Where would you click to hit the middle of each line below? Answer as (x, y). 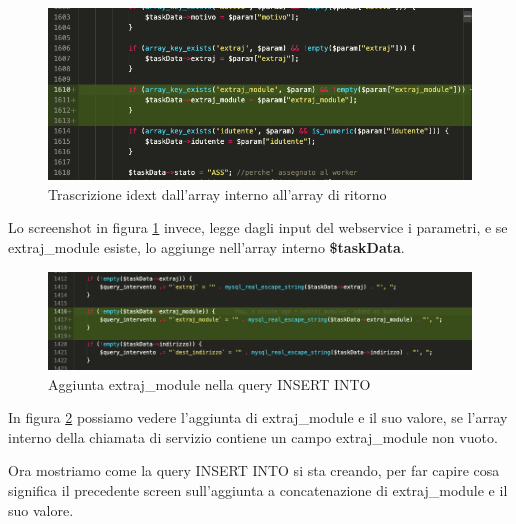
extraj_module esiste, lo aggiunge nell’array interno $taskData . (206, 247)
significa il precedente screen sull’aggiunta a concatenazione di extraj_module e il (258, 490)
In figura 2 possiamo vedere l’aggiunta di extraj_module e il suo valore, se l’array (258, 417)
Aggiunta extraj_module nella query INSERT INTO (209, 383)
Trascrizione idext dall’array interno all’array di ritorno (217, 193)
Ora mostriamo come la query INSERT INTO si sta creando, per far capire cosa (254, 470)
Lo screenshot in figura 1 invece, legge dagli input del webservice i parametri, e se (258, 227)
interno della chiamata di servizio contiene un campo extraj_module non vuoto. (253, 436)
